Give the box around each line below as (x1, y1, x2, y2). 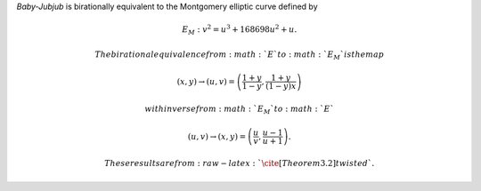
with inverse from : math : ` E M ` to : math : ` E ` (144, 104, 334, 115)
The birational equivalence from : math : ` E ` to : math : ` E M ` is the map (94, 49, 385, 61)
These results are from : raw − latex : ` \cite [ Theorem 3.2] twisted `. (103, 158, 375, 169)
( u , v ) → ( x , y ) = (187, 131, 247, 141)
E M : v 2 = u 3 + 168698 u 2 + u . (181, 23, 298, 36)
